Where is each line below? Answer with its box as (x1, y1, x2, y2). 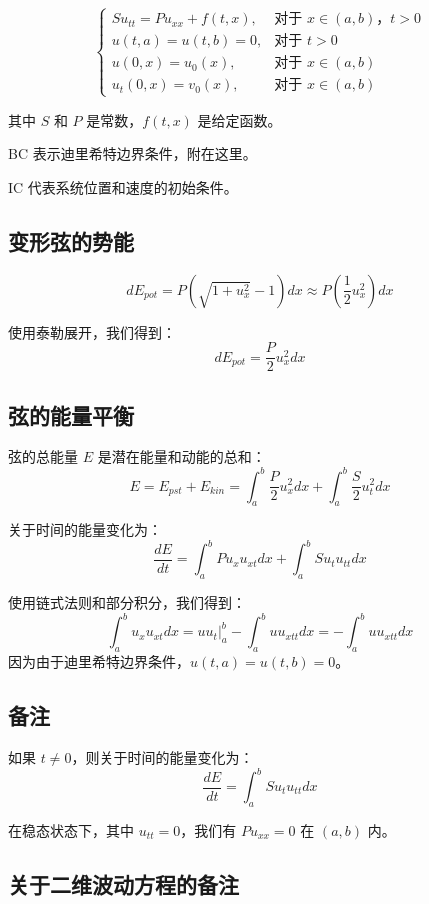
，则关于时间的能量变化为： (71, 746, 254, 767)
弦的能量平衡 (8, 399, 134, 430)
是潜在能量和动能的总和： (97, 446, 266, 467)
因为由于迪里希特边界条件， (8, 651, 190, 672)
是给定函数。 (197, 109, 282, 130)
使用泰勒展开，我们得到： (8, 321, 176, 342)
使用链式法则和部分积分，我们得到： (8, 592, 246, 613)
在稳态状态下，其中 (8, 819, 134, 840)
